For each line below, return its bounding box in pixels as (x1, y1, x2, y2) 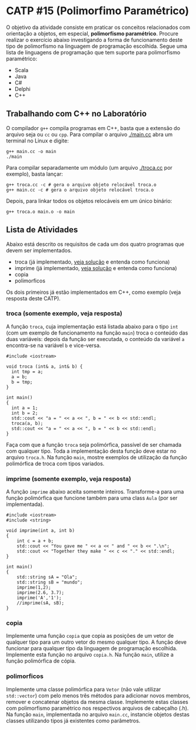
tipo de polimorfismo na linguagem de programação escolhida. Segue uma (6, 43, 187, 50)
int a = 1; (11, 405, 38, 411)
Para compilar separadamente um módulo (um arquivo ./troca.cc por (6, 164, 172, 171)
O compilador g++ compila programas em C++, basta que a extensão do (6, 124, 181, 131)
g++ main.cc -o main (6, 148, 57, 154)
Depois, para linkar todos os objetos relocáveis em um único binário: (6, 197, 172, 205)
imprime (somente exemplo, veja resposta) (6, 475, 131, 483)
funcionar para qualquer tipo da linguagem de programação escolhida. (6, 645, 178, 652)
